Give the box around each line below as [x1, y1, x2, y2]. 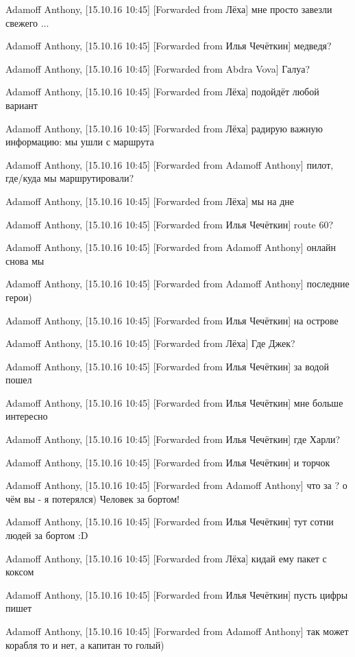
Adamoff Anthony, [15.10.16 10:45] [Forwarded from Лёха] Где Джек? [5, 336, 295, 350]
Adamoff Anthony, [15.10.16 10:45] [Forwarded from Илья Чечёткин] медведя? [5, 38, 332, 53]
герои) [5, 289, 32, 304]
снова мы [5, 253, 45, 267]
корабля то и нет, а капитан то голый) [5, 637, 164, 652]
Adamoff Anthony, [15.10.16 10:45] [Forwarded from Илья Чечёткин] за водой [5, 359, 329, 373]
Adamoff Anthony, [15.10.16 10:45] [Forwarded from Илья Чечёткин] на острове [5, 313, 339, 327]
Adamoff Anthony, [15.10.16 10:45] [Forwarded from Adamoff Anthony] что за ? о [5, 478, 347, 492]
